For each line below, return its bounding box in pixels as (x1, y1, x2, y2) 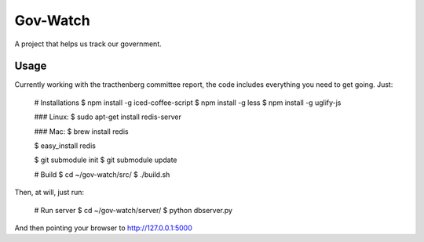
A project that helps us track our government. (14, 39, 162, 49)
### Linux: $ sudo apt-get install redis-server (34, 112, 182, 121)
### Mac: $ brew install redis (34, 126, 129, 136)
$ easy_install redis (34, 141, 96, 150)
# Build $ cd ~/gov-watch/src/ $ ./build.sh (34, 169, 170, 179)
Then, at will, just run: (14, 188, 85, 197)
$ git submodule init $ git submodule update (34, 155, 177, 164)
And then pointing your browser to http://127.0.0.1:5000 (14, 223, 192, 233)
